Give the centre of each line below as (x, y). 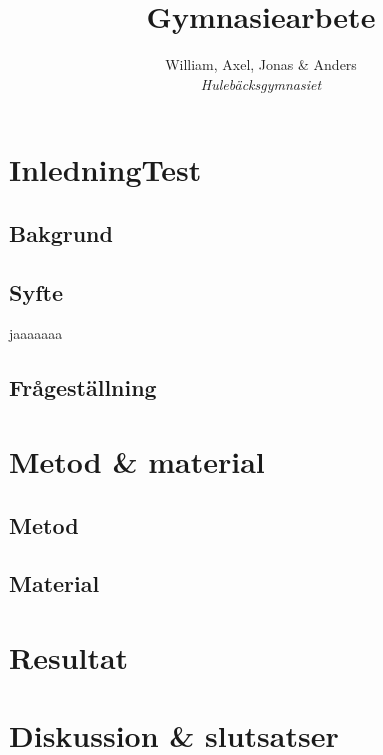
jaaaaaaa (36, 333)
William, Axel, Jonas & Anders (261, 64)
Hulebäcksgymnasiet (261, 83)
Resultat (69, 656)
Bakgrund (61, 232)
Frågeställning (83, 387)
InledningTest (105, 169)
